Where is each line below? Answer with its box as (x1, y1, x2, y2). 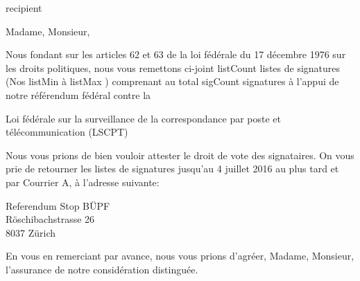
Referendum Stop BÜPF (6, 198, 110, 212)
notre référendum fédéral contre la (6, 87, 151, 102)
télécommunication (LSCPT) (6, 125, 128, 139)
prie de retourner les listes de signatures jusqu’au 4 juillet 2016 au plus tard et (6, 161, 339, 176)
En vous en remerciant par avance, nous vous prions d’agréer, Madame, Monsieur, (6, 248, 354, 263)
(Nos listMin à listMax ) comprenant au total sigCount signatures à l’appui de (6, 74, 339, 89)
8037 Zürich (6, 225, 55, 239)
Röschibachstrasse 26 (6, 212, 95, 226)
